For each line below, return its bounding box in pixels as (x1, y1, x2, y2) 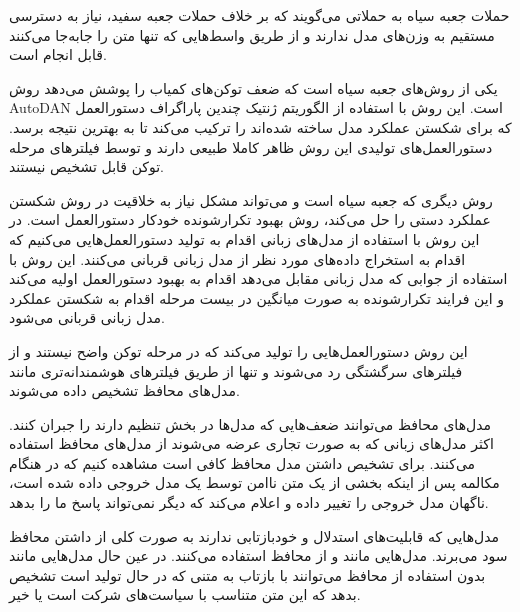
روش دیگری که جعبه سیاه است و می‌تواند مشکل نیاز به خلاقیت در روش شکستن (9, 189, 493, 210)
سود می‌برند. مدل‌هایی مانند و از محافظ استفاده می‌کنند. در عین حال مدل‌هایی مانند (9, 545, 508, 566)
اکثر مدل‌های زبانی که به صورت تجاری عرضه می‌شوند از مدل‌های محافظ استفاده (9, 433, 494, 454)
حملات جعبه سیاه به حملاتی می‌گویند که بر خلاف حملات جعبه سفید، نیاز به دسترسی (9, 5, 510, 25)
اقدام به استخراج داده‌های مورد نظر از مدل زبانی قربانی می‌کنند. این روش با (9, 248, 466, 269)
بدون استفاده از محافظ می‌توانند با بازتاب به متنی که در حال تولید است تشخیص (9, 564, 486, 585)
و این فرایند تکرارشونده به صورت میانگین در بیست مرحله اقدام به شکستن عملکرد (9, 287, 504, 308)
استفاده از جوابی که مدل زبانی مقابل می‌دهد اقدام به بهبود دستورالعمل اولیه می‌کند (9, 268, 508, 289)
